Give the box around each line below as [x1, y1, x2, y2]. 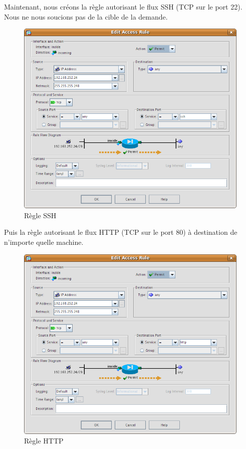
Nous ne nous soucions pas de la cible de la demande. [4, 11, 168, 22]
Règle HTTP [24, 435, 64, 446]
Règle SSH [24, 210, 57, 220]
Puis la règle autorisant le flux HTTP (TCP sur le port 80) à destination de [4, 227, 237, 237]
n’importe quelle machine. [4, 237, 84, 247]
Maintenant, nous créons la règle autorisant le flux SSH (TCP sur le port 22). [4, 2, 242, 12]
